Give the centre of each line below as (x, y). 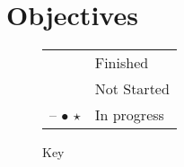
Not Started (132, 89)
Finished (122, 63)
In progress (129, 115)
